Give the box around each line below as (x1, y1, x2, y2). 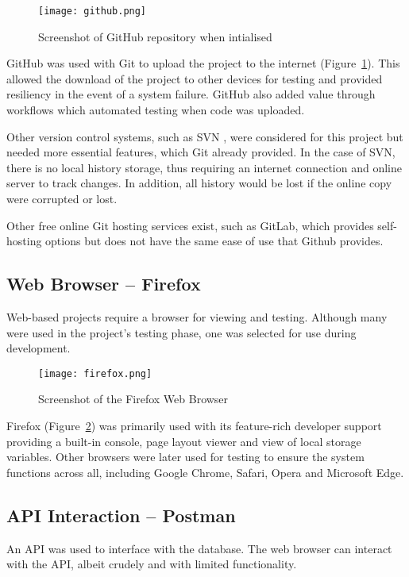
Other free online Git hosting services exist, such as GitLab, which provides (6, 217, 374, 233)
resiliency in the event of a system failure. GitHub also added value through (6, 86, 376, 102)
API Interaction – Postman (6, 502, 236, 527)
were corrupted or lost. (6, 190, 118, 206)
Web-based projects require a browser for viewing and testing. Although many (6, 308, 388, 325)
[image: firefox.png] (38, 367, 152, 379)
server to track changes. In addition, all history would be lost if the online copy (6, 175, 392, 191)
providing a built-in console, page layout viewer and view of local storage (6, 433, 361, 449)
